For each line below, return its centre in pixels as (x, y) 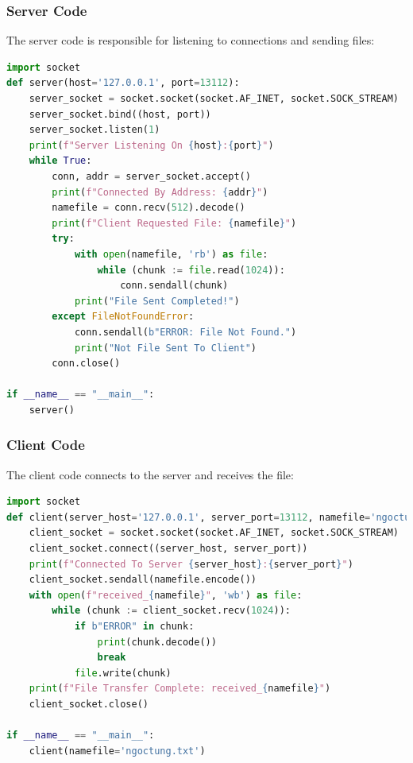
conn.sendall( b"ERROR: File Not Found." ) (185, 332)
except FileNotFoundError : (123, 317)
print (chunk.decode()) (157, 642)
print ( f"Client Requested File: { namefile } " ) (174, 223)
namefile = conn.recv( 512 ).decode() (149, 208)
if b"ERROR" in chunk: (134, 627)
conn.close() (86, 364)
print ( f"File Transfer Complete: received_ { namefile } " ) (180, 689)
